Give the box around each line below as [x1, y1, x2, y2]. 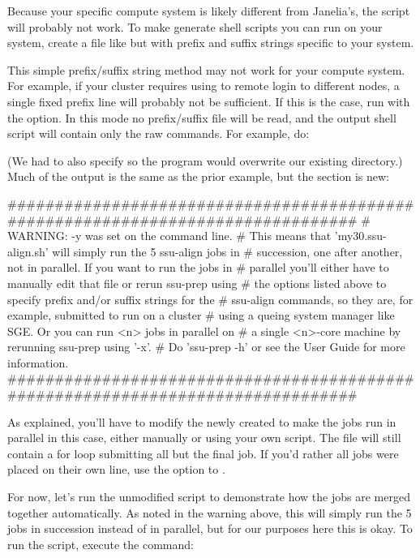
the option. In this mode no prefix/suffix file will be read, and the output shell [7, 109, 396, 126]
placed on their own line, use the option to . [7, 461, 225, 478]
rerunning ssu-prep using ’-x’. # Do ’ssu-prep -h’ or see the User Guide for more [7, 338, 405, 355]
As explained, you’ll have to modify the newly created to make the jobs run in [7, 413, 396, 430]
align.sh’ [7, 243, 49, 260]
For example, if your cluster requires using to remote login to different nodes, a [7, 77, 400, 94]
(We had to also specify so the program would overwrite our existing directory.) [7, 152, 403, 169]
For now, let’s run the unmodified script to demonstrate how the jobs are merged [7, 488, 410, 505]
